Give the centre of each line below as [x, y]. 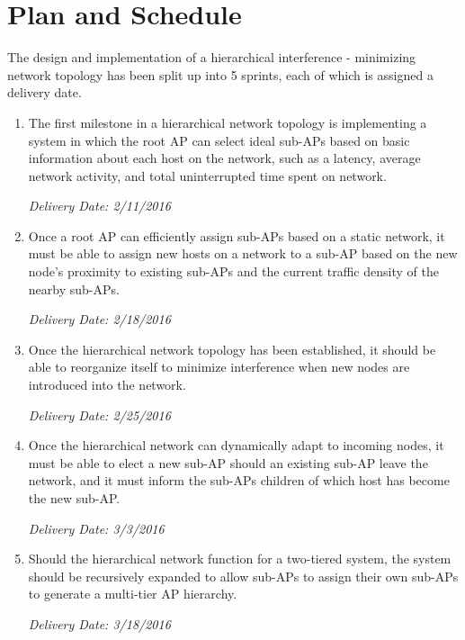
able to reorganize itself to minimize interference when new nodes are [219, 367]
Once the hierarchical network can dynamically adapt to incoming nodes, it [236, 445]
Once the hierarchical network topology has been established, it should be [232, 349]
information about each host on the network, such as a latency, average [224, 158]
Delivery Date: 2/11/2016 [99, 206]
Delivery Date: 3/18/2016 [99, 623]
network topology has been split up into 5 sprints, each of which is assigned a [220, 74]
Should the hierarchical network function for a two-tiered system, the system [240, 559]
